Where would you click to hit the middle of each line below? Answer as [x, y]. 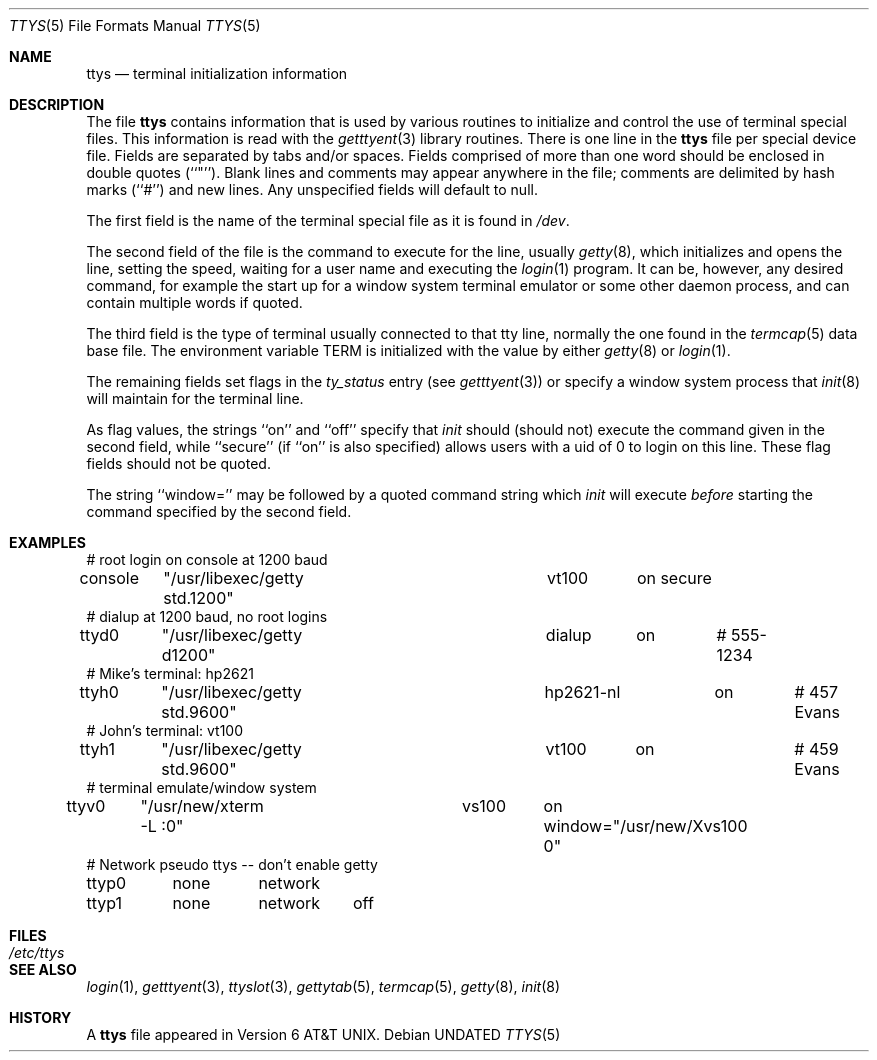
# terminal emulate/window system [201, 787]
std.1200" [198, 598]
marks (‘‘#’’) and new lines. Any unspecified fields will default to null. [312, 189]
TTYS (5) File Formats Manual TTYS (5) [135, 25]
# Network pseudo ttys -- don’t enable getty [232, 864]
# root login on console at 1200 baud [207, 559]
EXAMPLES [47, 542]
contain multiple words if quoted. [194, 302]
